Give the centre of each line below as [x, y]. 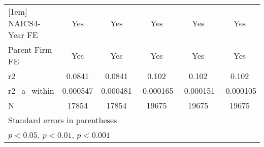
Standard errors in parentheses [63, 120]
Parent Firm [30, 49]
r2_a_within [31, 90]
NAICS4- [24, 23]
